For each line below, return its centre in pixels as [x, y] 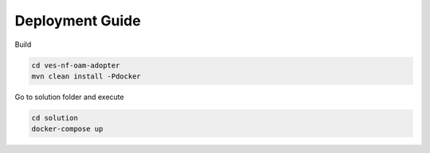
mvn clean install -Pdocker [86, 76]
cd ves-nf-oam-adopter [76, 65]
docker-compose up [67, 129]
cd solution [55, 118]
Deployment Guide [78, 21]
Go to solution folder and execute [69, 97]
